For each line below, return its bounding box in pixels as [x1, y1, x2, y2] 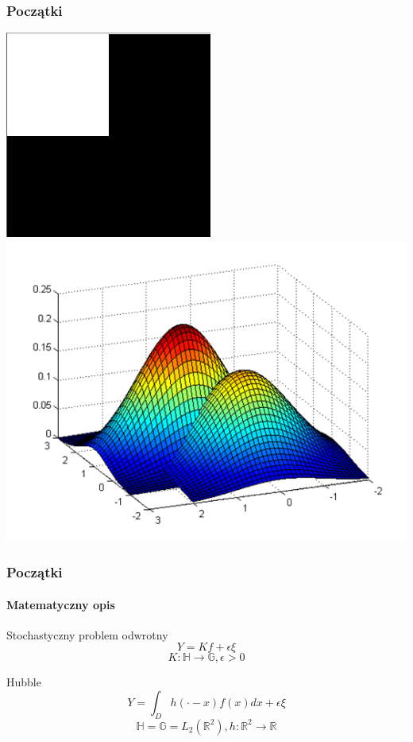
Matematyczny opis [6, 596, 115, 612]
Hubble [6, 674, 41, 690]
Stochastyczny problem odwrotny [6, 626, 168, 643]
